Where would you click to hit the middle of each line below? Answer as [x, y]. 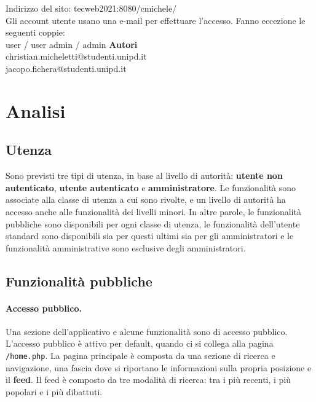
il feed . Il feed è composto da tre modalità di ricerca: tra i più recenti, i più [148, 380]
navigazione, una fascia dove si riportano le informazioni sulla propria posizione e [159, 367]
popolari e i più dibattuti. [54, 391]
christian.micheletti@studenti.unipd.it [76, 56]
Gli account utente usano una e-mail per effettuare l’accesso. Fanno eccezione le [156, 20]
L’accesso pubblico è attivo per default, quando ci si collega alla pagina [140, 343]
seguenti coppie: [35, 32]
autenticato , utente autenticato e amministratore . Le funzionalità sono [151, 187]
